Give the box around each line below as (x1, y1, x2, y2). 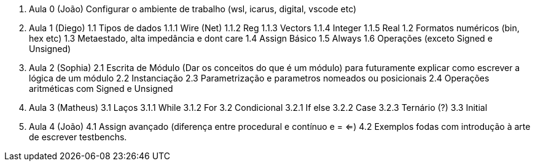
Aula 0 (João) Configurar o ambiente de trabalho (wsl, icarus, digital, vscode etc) (29, 4, 357, 14)
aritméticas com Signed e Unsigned (29, 83, 173, 94)
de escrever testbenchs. (29, 132, 127, 142)
